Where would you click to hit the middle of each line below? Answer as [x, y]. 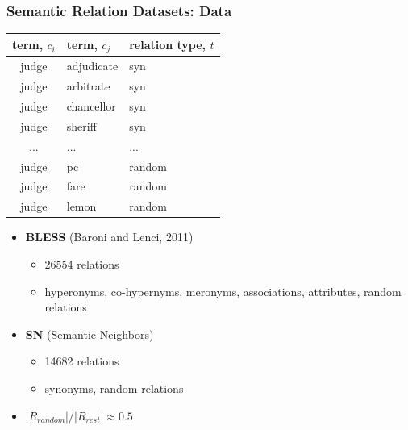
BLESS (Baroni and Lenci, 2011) [109, 237]
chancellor [91, 106]
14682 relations [82, 361]
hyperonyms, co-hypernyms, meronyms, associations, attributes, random [223, 291]
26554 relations [82, 264]
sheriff [81, 125]
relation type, [168, 45]
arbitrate [88, 86]
